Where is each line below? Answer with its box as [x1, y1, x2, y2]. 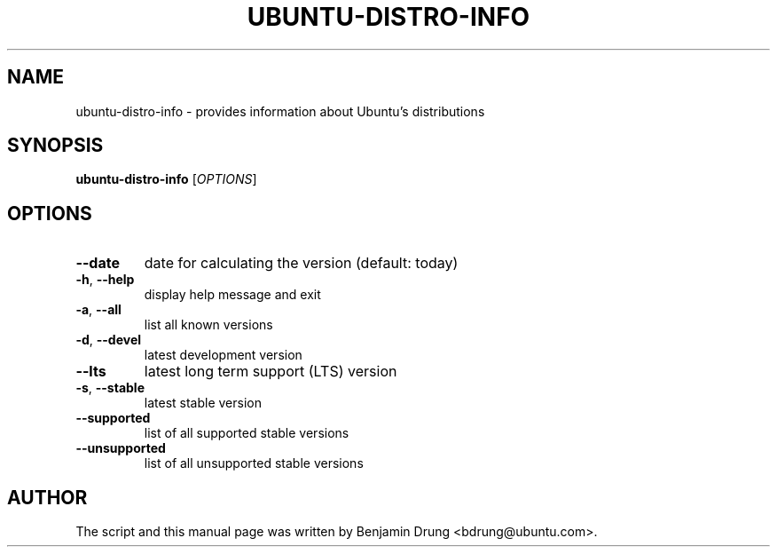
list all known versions [144, 317, 273, 333]
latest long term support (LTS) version [144, 362, 397, 381]
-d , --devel [75, 332, 142, 348]
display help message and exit [144, 287, 321, 303]
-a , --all [75, 302, 122, 318]
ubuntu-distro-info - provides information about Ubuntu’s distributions [75, 103, 485, 119]
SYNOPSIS [7, 134, 104, 157]
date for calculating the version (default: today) [144, 254, 459, 273]
